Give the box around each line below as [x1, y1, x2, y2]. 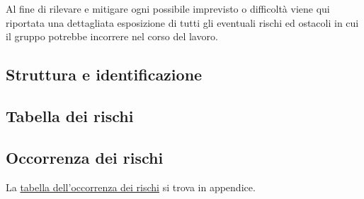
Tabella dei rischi [6, 104, 134, 126]
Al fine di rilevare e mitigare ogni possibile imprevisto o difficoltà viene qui [6, 1, 330, 16]
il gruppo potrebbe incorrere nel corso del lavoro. [6, 29, 218, 44]
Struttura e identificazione [6, 64, 203, 85]
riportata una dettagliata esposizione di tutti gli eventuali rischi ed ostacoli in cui [6, 15, 359, 30]
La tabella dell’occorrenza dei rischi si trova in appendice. [6, 179, 256, 194]
